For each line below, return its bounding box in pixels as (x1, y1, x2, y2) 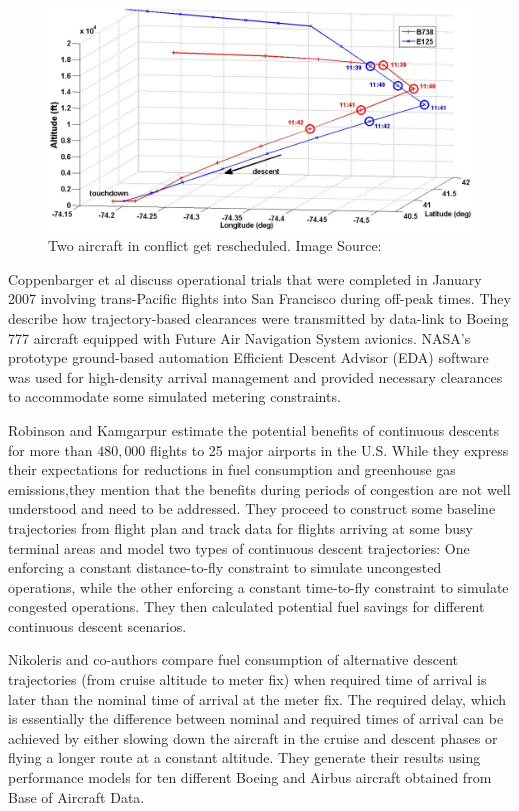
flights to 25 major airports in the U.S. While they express (150, 439, 509, 460)
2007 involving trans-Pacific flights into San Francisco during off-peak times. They (8, 288, 511, 309)
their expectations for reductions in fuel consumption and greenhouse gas (8, 459, 456, 480)
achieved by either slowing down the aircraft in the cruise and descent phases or (8, 727, 498, 748)
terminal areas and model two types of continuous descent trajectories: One (8, 537, 470, 558)
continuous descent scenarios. (8, 615, 187, 636)
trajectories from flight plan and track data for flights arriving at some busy (8, 517, 473, 538)
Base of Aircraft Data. (8, 786, 145, 807)
